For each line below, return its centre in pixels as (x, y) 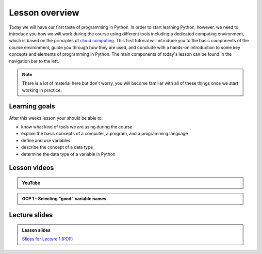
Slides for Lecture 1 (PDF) (48, 239)
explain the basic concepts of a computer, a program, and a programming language (105, 134)
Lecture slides (31, 215)
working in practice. (42, 90)
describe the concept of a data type (57, 147)
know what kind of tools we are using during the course (77, 127)
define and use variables (46, 140)
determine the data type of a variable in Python (68, 154)
